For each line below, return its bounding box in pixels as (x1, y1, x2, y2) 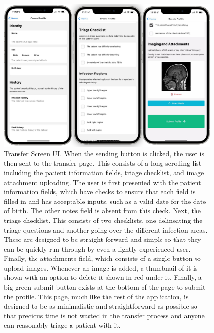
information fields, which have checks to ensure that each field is (4, 186, 196, 197)
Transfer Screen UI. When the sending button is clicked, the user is (4, 148, 204, 158)
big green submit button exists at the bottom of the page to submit (4, 282, 206, 292)
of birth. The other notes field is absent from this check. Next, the (4, 205, 201, 216)
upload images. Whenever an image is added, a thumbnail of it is (4, 262, 198, 273)
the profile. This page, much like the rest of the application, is (4, 291, 189, 301)
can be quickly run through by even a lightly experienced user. (4, 243, 191, 254)
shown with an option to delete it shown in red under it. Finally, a (4, 272, 202, 282)
